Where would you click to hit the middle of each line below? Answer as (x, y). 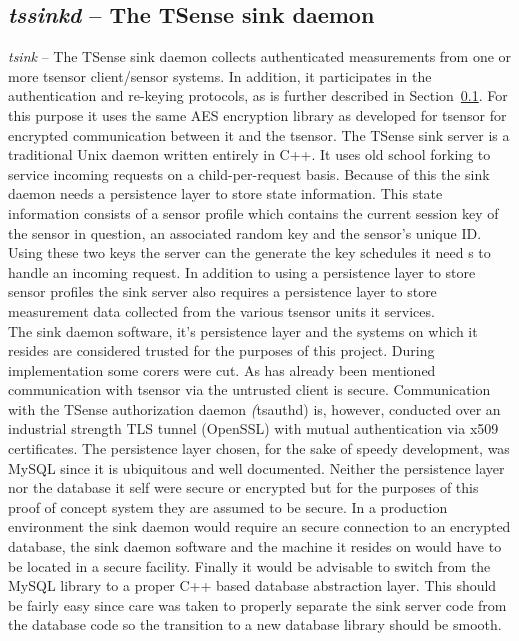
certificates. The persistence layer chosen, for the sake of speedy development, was (259, 448)
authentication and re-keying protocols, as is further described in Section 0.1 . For (258, 95)
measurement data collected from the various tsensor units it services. (221, 310)
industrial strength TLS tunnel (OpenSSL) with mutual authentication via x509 (253, 428)
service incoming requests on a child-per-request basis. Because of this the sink (249, 173)
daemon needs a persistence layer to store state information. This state (225, 193)
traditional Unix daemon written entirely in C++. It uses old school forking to (249, 154)
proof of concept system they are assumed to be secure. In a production (228, 506)
